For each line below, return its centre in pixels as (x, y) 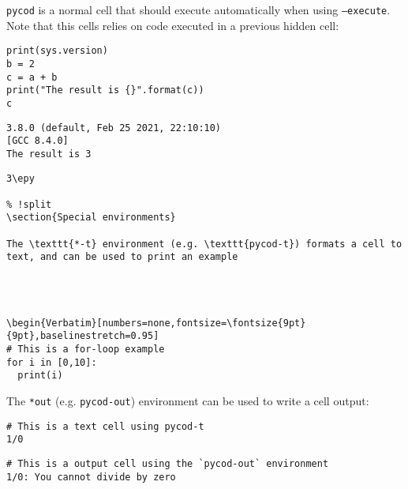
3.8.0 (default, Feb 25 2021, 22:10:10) (114, 128)
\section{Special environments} (91, 218)
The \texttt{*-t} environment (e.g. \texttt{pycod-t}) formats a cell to (204, 244)
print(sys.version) (57, 51)
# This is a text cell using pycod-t (105, 426)
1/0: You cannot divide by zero (91, 477)
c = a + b (32, 77)
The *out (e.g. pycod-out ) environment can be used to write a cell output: (188, 401)
